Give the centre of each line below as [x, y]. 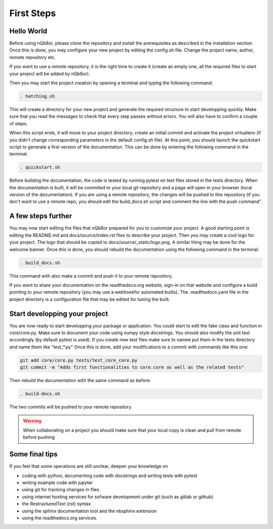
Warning [32, 421]
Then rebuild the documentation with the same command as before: [80, 381]
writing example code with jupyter [57, 483]
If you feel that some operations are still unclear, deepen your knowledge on [89, 466]
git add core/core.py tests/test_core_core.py [79, 360]
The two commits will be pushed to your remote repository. [71, 407]
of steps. [18, 123]
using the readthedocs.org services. [60, 518]
